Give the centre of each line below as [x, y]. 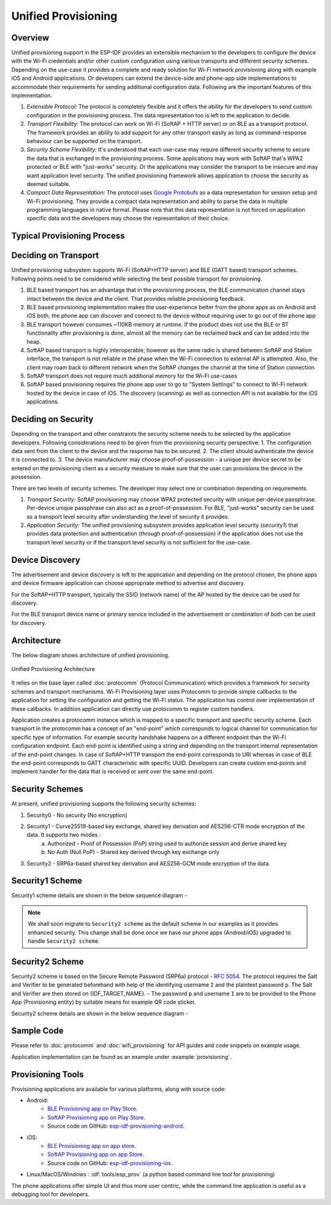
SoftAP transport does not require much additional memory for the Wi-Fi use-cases [132, 376]
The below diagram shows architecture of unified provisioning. [90, 655]
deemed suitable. [48, 184]
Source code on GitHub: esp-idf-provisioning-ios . [110, 1163]
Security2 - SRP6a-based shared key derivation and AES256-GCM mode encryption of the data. [149, 863]
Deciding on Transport [55, 256]
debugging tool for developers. [51, 1194]
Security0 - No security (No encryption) [77, 815]
